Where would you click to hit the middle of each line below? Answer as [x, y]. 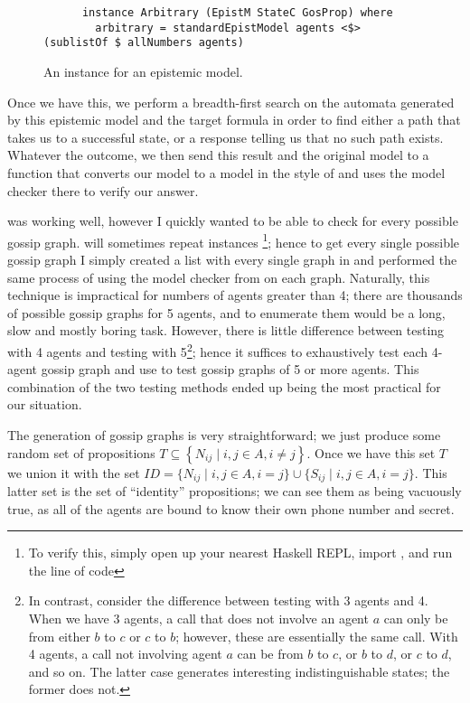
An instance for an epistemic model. [143, 71]
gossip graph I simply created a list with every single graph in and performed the [232, 259]
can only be [416, 618]
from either [59, 636]
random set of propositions [81, 452]
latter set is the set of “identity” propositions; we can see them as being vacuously [235, 491]
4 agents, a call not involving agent [125, 654]
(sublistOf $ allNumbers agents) [144, 43]
